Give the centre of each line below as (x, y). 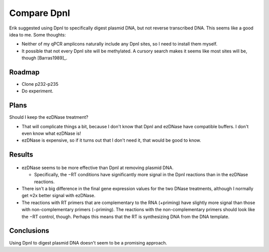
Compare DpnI (40, 13)
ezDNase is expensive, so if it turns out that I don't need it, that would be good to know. (111, 140)
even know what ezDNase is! (51, 133)
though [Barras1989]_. (44, 58)
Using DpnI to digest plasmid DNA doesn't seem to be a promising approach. (88, 243)
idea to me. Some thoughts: (38, 34)
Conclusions (29, 231)
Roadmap (24, 72)
